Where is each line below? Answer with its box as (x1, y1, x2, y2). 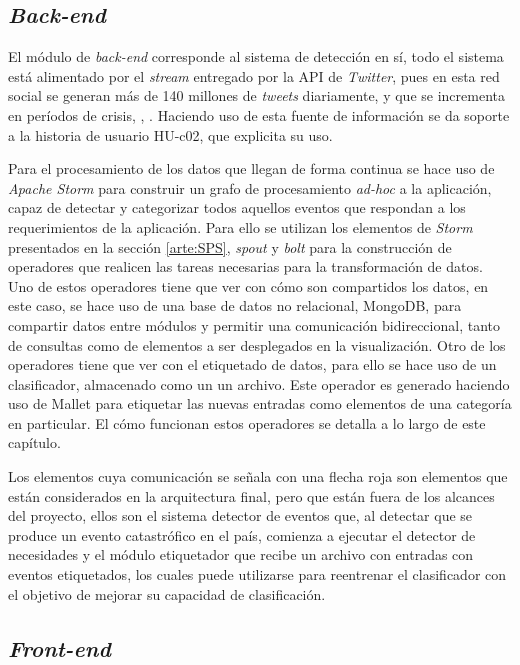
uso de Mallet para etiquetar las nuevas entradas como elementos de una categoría (8, 393, 512, 414)
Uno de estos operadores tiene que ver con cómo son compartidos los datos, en (8, 275, 489, 296)
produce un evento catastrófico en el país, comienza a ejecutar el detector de (8, 524, 476, 545)
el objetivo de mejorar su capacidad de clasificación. (8, 583, 326, 604)
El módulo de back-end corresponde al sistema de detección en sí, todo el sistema (8, 46, 504, 67)
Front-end (8, 632, 111, 663)
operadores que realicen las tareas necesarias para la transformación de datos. (8, 256, 483, 277)
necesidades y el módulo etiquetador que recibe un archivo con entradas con (8, 544, 474, 565)
